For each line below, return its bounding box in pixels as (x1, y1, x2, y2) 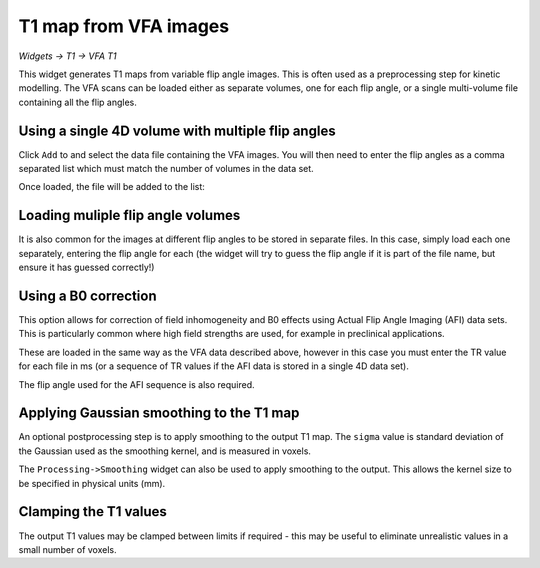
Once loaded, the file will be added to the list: (18, 181, 205, 193)
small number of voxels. (18, 543, 117, 555)
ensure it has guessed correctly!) (18, 261, 155, 274)
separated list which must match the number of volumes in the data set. (18, 163, 314, 175)
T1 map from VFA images (18, 15, 230, 37)
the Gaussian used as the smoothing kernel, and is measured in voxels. (18, 445, 312, 457)
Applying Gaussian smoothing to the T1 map (18, 405, 300, 422)
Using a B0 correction (18, 287, 157, 304)
